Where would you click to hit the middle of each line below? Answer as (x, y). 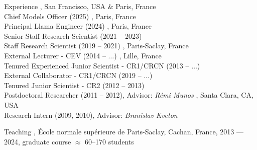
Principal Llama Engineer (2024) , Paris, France (78, 26)
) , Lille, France (138, 55)
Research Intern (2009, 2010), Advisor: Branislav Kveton (91, 115)
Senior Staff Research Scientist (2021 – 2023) (73, 35)
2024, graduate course (38, 141)
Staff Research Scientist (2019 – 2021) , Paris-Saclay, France (96, 46)
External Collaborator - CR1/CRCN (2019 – (73, 75)
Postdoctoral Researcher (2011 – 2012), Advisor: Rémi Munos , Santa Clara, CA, (129, 95)
